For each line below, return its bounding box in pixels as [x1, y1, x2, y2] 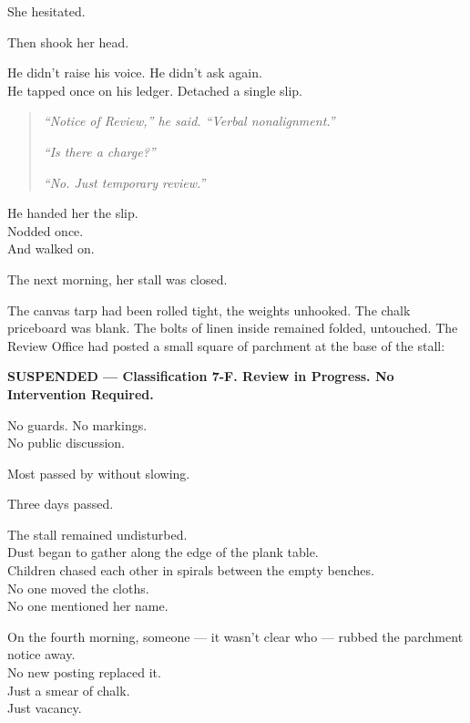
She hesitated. [7, 2, 86, 20]
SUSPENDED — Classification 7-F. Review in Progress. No [7, 367, 394, 386]
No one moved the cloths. [7, 578, 149, 597]
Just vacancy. [7, 698, 82, 718]
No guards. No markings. [7, 415, 148, 434]
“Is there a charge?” [43, 141, 156, 160]
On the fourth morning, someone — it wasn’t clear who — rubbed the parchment [7, 626, 464, 646]
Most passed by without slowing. [7, 463, 190, 482]
